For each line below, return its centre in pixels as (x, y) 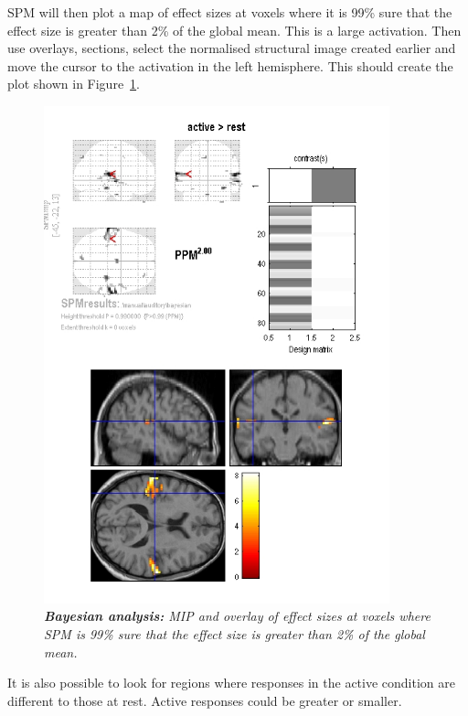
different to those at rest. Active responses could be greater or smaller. (205, 700)
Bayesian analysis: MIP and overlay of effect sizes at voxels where (237, 616)
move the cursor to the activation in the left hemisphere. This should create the (230, 65)
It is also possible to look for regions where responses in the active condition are (231, 683)
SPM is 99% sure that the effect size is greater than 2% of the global (234, 634)
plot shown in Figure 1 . (74, 84)
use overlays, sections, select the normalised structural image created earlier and (232, 48)
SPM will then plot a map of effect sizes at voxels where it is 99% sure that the (230, 12)
